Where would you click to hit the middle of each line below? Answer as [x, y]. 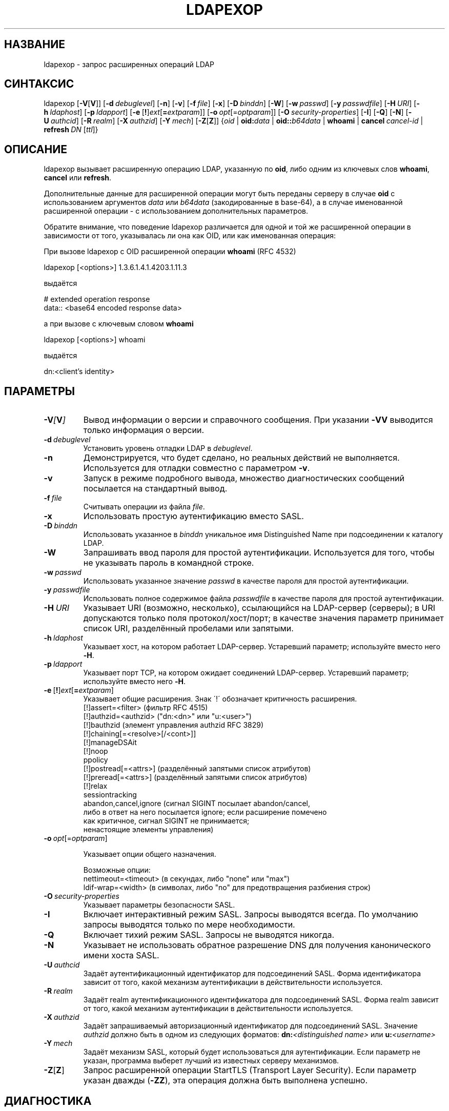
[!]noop [96, 751]
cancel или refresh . [78, 178]
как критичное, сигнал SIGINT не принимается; [166, 821]
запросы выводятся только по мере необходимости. [189, 925]
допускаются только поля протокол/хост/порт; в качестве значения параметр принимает [263, 618]
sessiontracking [110, 795]
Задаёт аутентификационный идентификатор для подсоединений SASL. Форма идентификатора [252, 974]
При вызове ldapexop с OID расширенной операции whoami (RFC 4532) [170, 252]
